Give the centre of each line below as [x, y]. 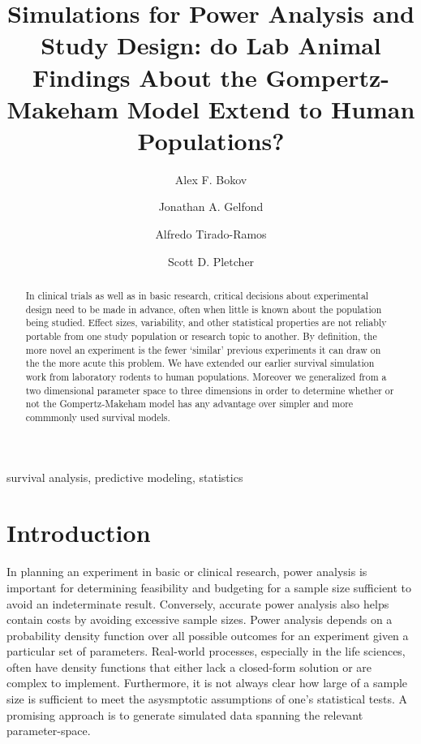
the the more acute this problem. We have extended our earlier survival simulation [200, 363]
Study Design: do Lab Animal [211, 45]
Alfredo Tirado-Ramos [211, 234]
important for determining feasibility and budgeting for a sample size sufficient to [209, 587]
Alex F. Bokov [211, 179]
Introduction [79, 533]
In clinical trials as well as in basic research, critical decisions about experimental [197, 296]
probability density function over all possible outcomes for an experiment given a [208, 635]
